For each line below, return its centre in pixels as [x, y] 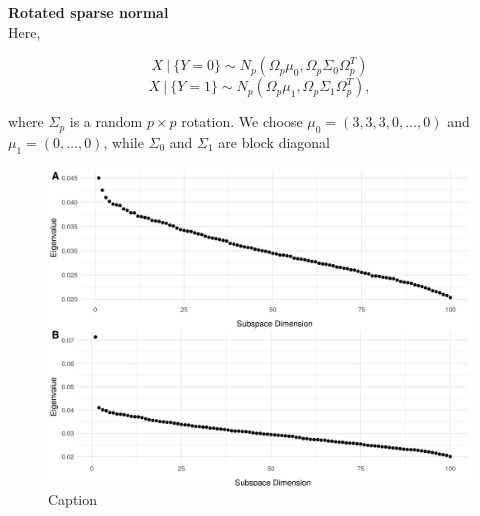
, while [123, 141]
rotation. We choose [242, 121]
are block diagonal [274, 141]
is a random [106, 121]
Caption [73, 499]
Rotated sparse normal [88, 12]
